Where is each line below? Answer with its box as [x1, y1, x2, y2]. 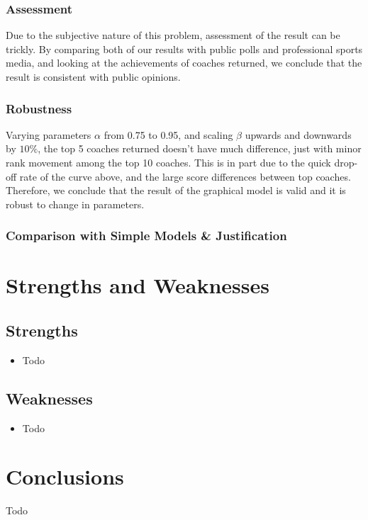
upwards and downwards [245, 127, 352, 142]
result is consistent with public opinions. [6, 69, 181, 84]
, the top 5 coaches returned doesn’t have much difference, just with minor [38, 141, 362, 156]
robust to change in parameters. [6, 196, 145, 211]
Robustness [6, 99, 72, 117]
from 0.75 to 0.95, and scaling [104, 127, 233, 142]
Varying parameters [6, 127, 91, 142]
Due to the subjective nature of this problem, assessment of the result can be [6, 28, 340, 43]
